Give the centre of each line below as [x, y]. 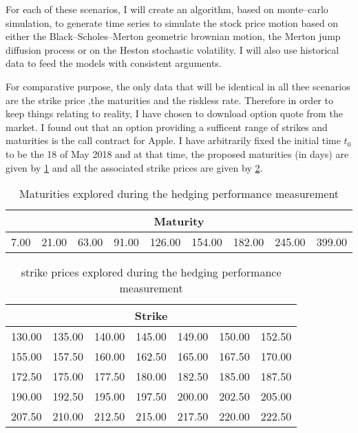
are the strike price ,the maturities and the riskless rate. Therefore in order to [169, 100]
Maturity [179, 221]
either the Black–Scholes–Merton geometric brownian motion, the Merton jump [173, 36]
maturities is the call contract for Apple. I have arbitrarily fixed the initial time [173, 140]
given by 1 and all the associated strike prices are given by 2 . [134, 167]
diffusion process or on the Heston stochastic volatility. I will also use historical [172, 49]
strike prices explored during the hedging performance [151, 272]
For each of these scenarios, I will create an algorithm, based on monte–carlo [167, 9]
